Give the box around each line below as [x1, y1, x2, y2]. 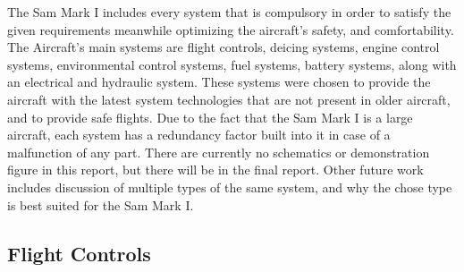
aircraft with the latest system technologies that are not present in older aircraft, [7, 89, 451, 108]
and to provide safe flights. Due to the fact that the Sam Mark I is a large [7, 107, 413, 126]
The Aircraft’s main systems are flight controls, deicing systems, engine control [7, 38, 440, 56]
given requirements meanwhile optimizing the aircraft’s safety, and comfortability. [7, 20, 454, 38]
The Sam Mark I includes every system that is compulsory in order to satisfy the [7, 3, 451, 21]
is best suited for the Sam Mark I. [7, 195, 194, 214]
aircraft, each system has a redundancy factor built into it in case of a [7, 125, 391, 144]
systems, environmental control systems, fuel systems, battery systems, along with [7, 55, 457, 73]
